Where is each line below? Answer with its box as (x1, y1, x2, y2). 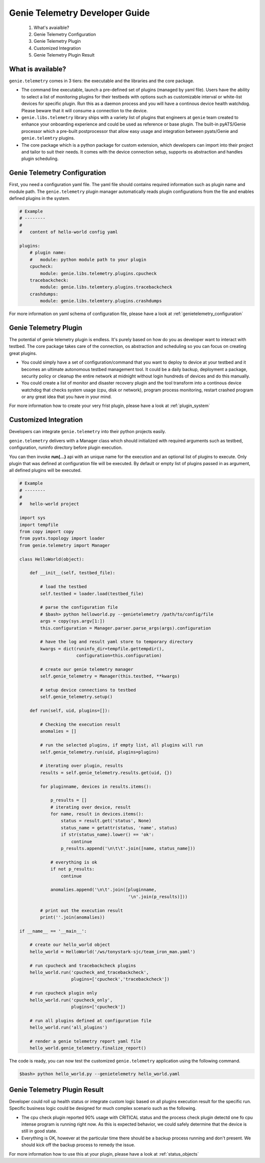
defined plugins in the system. (9, 195, 71, 201)
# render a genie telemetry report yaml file (29, 1038, 141, 1044)
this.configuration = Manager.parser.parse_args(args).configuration (40, 625, 211, 631)
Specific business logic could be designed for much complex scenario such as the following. (9, 1105, 197, 1111)
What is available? (9, 64, 66, 73)
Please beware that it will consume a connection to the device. (21, 107, 148, 113)
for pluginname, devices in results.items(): (40, 784, 152, 789)
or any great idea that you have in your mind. (21, 394, 112, 400)
